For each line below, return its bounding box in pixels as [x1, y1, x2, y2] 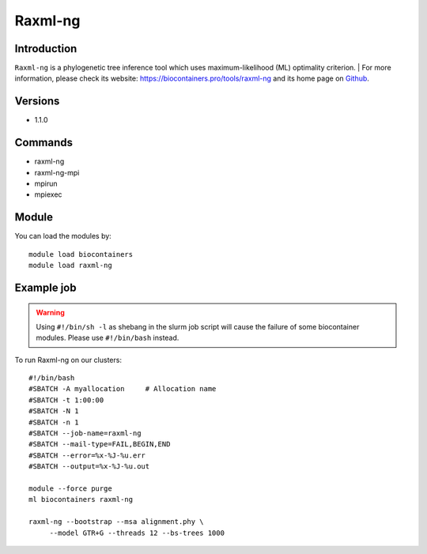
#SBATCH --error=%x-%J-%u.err [28, 450, 146, 460]
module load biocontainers [28, 250, 134, 258]
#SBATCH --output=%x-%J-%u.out [28, 462, 150, 471]
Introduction [14, 42, 77, 55]
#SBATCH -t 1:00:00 [28, 395, 104, 405]
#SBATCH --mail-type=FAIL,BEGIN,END [28, 439, 171, 449]
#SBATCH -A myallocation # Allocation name [28, 384, 217, 394]
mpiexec [34, 190, 62, 199]
